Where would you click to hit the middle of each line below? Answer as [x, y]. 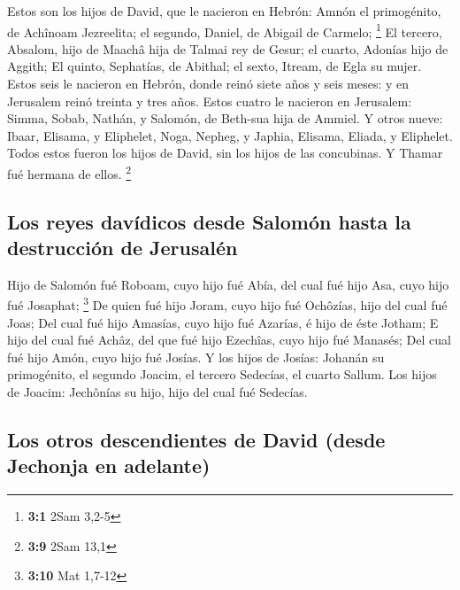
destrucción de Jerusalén [123, 248]
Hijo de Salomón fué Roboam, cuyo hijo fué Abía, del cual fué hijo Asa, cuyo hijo [228, 284]
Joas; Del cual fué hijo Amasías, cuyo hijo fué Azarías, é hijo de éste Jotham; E [223, 322]
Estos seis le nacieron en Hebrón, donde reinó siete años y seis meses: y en [208, 84]
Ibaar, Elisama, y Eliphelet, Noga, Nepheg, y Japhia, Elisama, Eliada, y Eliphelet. [230, 135]
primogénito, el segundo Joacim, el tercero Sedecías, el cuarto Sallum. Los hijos [222, 374]
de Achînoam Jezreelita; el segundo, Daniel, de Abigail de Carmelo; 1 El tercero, [225, 30]
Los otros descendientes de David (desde [196, 440]
